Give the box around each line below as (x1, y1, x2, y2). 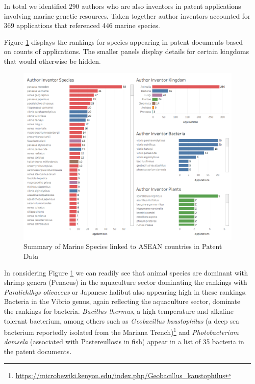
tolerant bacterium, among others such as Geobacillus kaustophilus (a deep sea (4, 315, 239, 326)
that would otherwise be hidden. (4, 55, 101, 66)
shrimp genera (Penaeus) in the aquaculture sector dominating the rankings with (4, 277, 247, 287)
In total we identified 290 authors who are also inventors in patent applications (4, 1, 241, 11)
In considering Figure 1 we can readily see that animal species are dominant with (4, 267, 248, 277)
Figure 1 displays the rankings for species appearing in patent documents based (4, 36, 243, 47)
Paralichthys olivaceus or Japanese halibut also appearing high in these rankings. (4, 286, 247, 297)
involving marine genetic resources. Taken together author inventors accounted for (4, 10, 251, 21)
